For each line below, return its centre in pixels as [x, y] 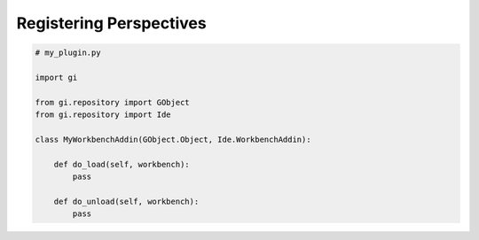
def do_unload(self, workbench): [126, 201]
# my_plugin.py [68, 53]
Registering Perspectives [112, 23]
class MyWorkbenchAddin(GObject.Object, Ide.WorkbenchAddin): [173, 139]
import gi [56, 77]
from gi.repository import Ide [103, 115]
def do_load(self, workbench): [122, 164]
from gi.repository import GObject [112, 102]
